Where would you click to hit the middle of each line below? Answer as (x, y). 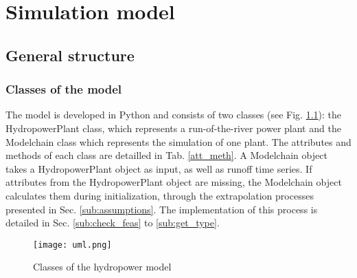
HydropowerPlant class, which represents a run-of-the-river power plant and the (173, 128)
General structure (70, 55)
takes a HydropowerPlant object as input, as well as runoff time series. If (159, 168)
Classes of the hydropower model (102, 267)
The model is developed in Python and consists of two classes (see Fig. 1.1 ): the (174, 115)
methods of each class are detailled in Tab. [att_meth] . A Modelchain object (166, 155)
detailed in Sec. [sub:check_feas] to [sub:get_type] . (113, 223)
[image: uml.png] (72, 245)
